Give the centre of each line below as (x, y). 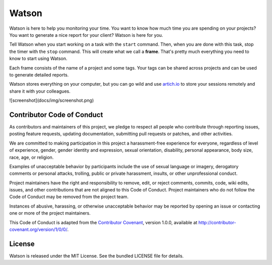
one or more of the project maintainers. (50, 213)
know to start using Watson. (38, 58)
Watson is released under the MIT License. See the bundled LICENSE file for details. (96, 256)
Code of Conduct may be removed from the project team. (69, 197)
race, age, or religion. (31, 157)
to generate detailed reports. (39, 75)
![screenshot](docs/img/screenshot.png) (52, 100)
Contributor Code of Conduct (56, 115)
